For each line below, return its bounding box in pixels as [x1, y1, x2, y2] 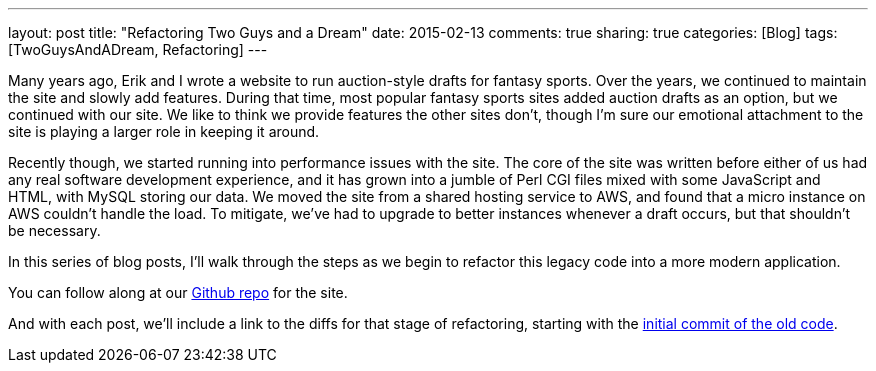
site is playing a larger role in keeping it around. [8, 123, 320, 140]
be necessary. [8, 222, 101, 239]
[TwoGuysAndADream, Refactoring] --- [8, 41, 268, 58]
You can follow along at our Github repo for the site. [8, 284, 348, 301]
